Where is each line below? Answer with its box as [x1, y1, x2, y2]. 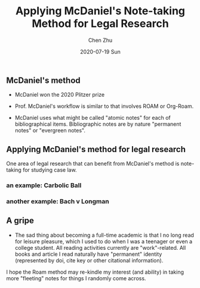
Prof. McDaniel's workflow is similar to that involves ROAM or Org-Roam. [14, 103, 194, 110]
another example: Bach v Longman [6, 197, 109, 206]
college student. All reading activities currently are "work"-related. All [14, 244, 186, 251]
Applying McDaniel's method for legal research [6, 144, 186, 154]
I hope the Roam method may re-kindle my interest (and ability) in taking [6, 268, 184, 275]
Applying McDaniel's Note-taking [15, 4, 186, 18]
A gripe [6, 216, 35, 226]
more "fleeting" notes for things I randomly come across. [6, 274, 146, 281]
